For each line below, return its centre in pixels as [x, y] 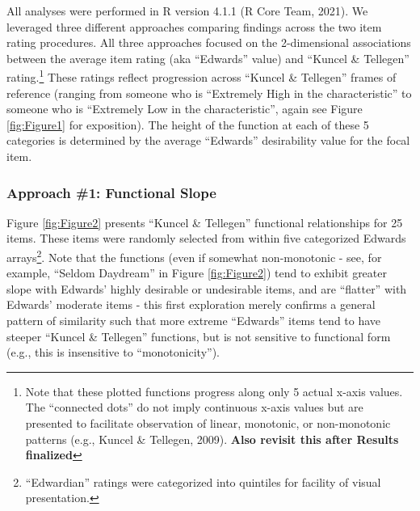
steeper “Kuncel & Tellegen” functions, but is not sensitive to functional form [199, 336]
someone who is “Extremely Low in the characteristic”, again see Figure [185, 109]
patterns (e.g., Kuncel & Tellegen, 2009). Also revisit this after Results [212, 439]
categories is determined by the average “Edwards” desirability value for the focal [208, 140]
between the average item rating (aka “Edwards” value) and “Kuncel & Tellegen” [208, 58]
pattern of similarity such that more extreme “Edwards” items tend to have [194, 321]
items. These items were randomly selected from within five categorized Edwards [206, 238]
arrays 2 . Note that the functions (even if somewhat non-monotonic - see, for [194, 256]
